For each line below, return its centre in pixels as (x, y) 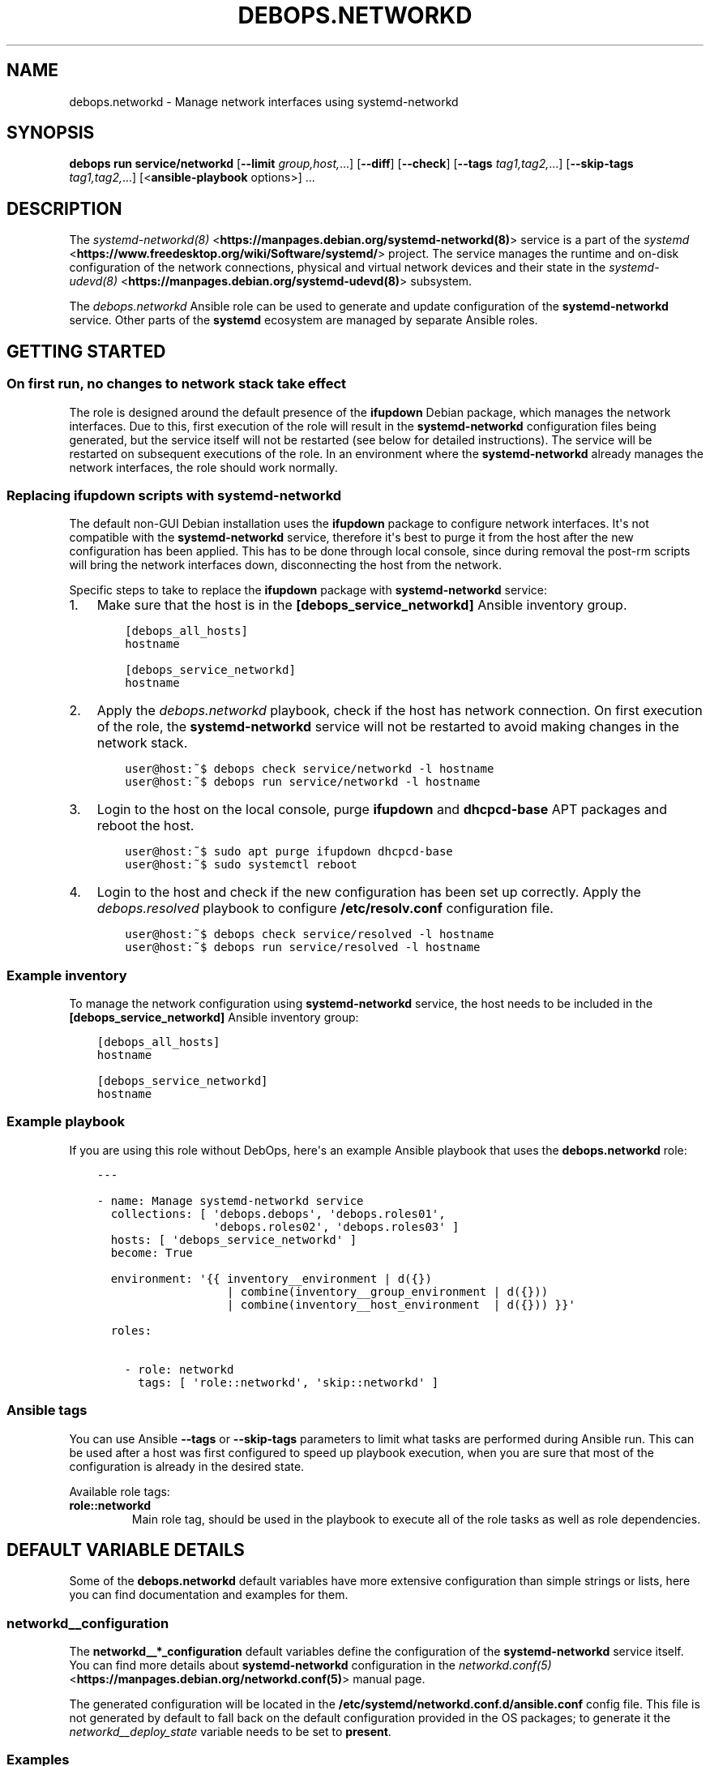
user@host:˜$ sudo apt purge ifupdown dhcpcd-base (289, 852)
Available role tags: (120, 1491)
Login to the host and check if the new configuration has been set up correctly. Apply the (369, 892)
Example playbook (66, 1122)
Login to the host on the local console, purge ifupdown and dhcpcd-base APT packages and (382, 810)
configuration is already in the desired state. (187, 1466)
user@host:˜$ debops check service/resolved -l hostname (310, 934)
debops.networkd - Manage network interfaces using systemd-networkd (264, 101)
